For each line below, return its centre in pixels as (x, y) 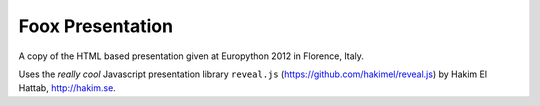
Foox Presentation (96, 26)
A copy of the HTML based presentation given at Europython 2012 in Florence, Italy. (191, 56)
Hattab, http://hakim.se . (67, 88)
